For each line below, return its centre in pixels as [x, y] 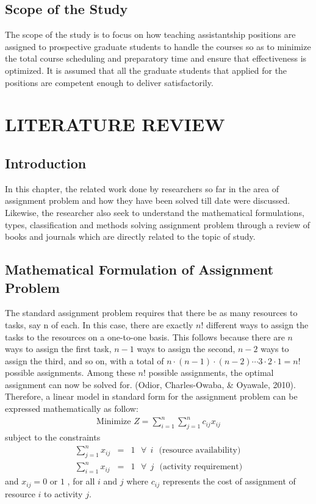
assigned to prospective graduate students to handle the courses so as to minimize [158, 46]
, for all [81, 481]
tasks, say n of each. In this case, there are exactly [99, 324]
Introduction [46, 163]
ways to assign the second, [186, 349]
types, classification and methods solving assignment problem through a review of [157, 224]
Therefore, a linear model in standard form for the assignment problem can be [151, 396]
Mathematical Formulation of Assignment [139, 269]
